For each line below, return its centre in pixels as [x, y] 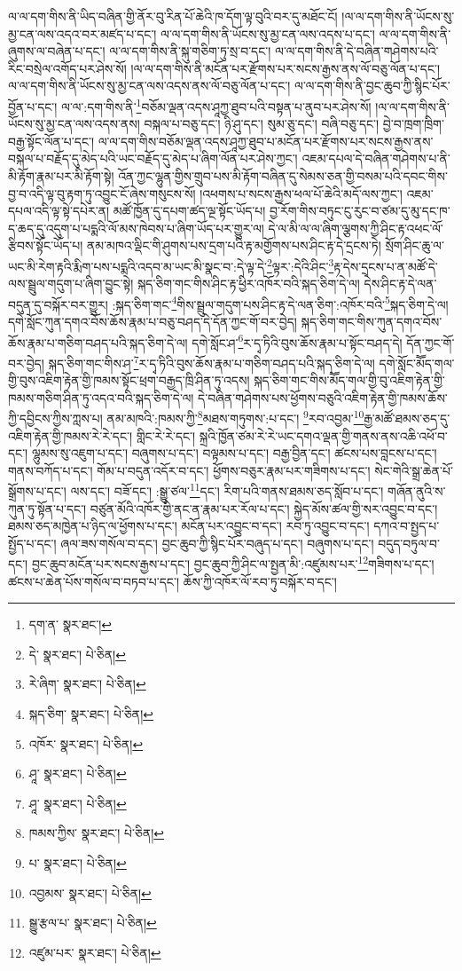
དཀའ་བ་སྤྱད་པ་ [407, 526]
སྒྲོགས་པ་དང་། [37, 491]
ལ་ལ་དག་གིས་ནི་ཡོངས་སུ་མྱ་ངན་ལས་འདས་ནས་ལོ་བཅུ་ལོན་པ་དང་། [149, 86]
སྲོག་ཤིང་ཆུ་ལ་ [415, 245]
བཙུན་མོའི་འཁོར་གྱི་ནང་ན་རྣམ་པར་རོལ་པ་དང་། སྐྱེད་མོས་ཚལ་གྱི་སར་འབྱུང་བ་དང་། [264, 508]
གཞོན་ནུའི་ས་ [417, 491]
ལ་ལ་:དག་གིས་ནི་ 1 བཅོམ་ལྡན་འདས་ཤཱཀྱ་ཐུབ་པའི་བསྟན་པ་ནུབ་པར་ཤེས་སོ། [216, 105]
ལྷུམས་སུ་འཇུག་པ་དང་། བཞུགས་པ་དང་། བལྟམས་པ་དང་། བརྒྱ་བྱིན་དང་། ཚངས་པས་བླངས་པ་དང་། [234, 453]
